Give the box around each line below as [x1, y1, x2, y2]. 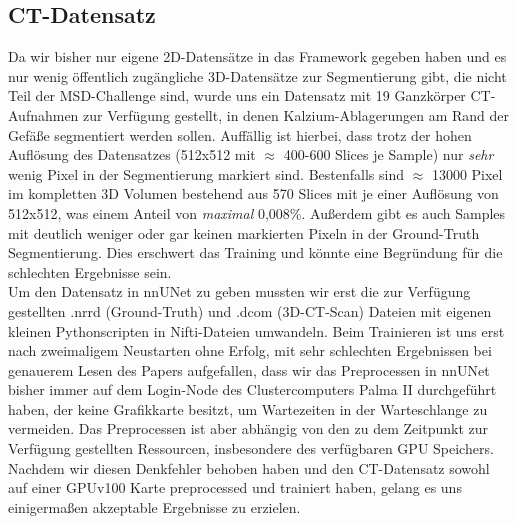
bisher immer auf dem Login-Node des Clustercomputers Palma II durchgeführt [8, 379, 497, 400]
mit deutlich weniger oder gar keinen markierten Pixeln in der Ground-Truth [8, 222, 480, 243]
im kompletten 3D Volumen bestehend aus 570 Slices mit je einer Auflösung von [8, 183, 499, 204]
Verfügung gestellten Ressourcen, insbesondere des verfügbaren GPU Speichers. [8, 438, 494, 459]
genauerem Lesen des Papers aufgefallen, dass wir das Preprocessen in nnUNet [8, 359, 490, 380]
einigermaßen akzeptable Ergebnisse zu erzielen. [8, 496, 301, 517]
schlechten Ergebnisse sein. [8, 261, 172, 282]
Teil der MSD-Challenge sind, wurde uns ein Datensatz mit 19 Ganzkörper [8, 85, 466, 106]
